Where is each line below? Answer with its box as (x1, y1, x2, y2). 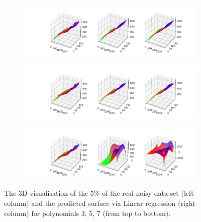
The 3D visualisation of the (4, 188, 88, 198)
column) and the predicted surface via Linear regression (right (4, 197, 195, 208)
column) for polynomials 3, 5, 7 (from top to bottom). (4, 207, 171, 218)
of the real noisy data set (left (102, 188, 194, 198)
